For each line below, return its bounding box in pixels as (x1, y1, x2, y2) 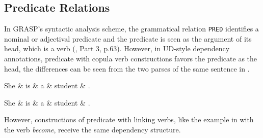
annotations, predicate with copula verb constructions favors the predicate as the (4, 53, 257, 64)
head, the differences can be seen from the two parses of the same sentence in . (4, 63, 250, 74)
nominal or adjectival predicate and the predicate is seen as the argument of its (4, 33, 252, 44)
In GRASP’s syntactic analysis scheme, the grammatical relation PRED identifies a (4, 23, 259, 34)
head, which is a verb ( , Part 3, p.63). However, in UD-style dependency (4, 43, 230, 54)
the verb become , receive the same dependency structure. (4, 124, 181, 135)
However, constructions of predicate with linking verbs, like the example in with (4, 114, 254, 125)
